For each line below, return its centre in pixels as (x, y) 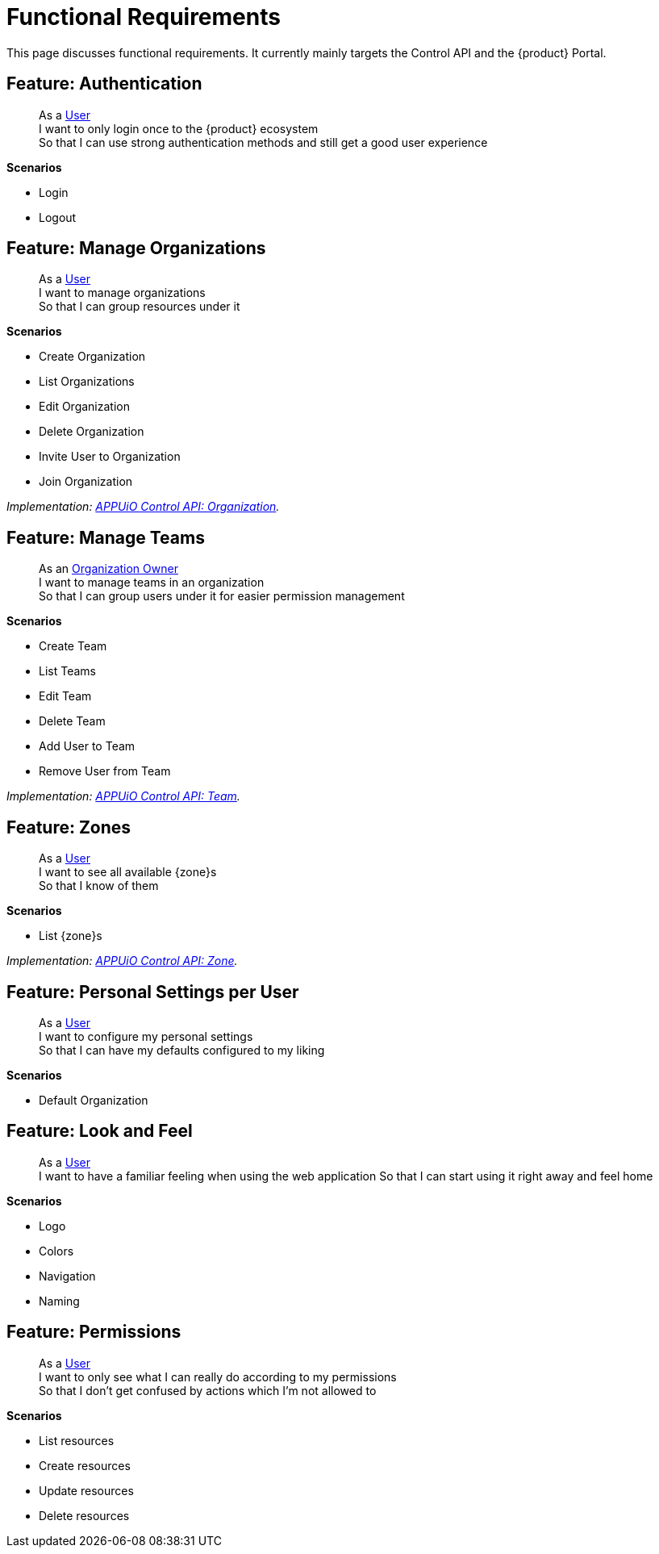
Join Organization (86, 482)
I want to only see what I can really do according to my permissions (218, 1376)
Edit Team (65, 696)
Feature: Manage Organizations (136, 249)
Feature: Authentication (104, 84)
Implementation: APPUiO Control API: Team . (123, 796)
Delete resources (84, 1515)
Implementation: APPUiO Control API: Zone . (122, 961)
